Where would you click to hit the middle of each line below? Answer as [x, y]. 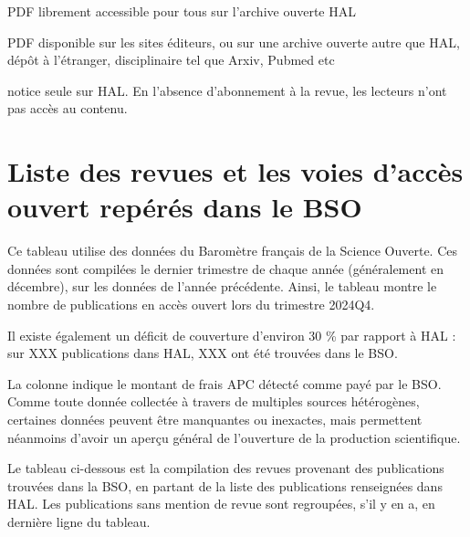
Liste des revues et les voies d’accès [235, 171]
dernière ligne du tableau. [79, 521]
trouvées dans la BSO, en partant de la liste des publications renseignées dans [225, 485]
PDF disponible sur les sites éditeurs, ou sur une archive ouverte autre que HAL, [234, 42]
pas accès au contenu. [68, 108]
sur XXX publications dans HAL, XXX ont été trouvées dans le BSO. [203, 353]
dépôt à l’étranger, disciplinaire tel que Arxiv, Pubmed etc [171, 60]
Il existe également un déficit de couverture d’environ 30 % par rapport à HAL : [232, 335]
